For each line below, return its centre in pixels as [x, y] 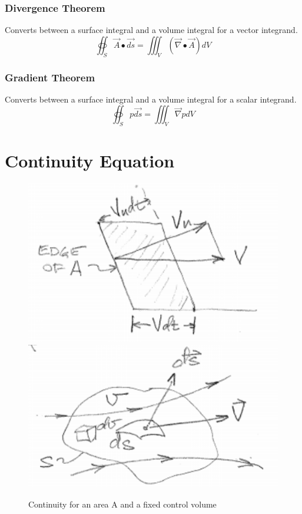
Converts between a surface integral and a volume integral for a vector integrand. [151, 30]
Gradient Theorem [50, 77]
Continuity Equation [90, 161]
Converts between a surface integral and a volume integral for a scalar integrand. [151, 99]
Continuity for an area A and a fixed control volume [122, 504]
